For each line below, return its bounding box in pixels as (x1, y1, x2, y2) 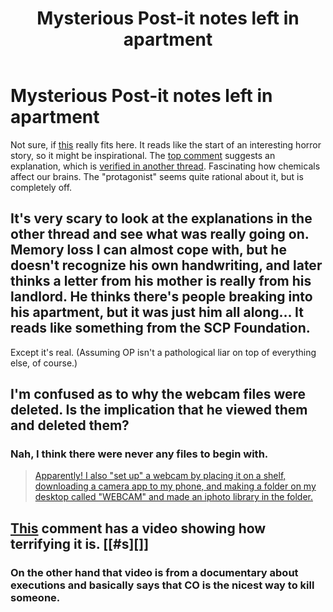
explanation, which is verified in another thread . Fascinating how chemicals (10, 160, 321, 172)
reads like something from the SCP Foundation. (10, 320, 311, 337)
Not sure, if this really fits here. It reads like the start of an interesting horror (10, 138, 322, 151)
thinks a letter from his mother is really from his (10, 273, 312, 290)
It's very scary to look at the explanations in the (10, 210, 313, 227)
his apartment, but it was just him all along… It (10, 304, 304, 321)
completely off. (10, 181, 73, 193)
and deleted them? (10, 417, 130, 434)
